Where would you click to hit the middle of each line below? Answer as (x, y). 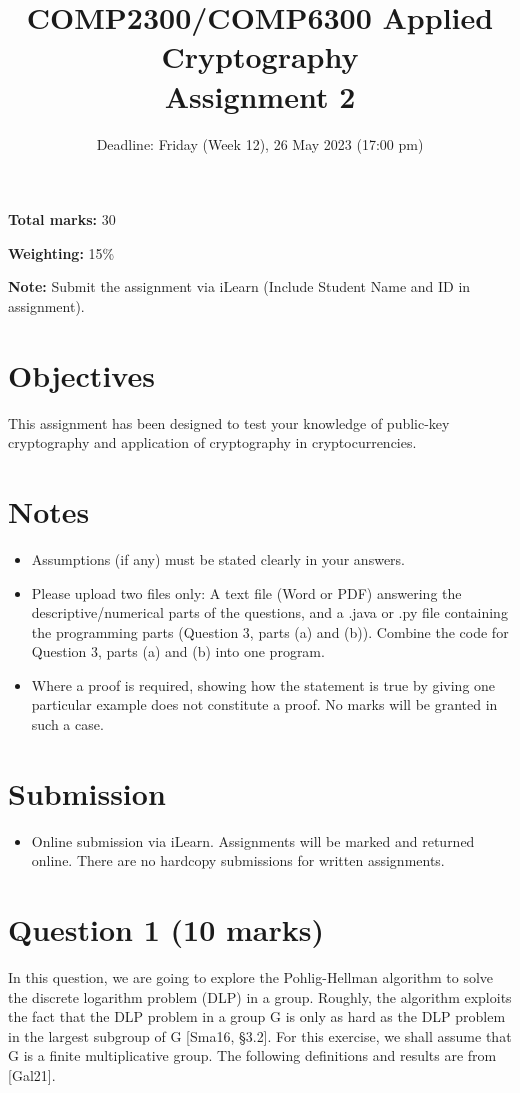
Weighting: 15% (61, 252)
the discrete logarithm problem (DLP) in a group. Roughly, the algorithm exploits (260, 996)
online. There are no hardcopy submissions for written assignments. (238, 860)
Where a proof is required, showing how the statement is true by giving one (263, 684)
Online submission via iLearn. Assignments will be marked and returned (253, 840)
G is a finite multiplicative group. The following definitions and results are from (252, 1055)
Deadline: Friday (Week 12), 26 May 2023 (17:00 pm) (260, 143)
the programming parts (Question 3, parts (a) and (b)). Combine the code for (270, 631)
